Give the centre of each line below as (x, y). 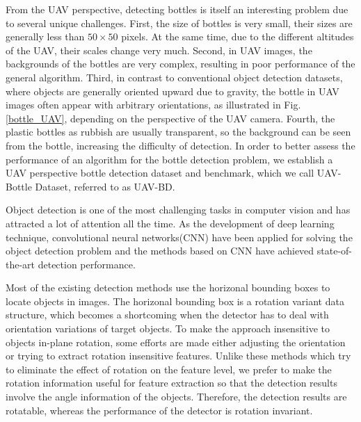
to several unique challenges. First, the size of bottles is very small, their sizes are (179, 23)
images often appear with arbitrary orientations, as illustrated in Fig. (153, 105)
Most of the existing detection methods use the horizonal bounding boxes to (168, 287)
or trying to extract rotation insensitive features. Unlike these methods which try (178, 356)
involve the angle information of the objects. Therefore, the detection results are (176, 397)
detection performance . (87, 264)
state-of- (335, 251)
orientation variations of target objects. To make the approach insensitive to (168, 328)
